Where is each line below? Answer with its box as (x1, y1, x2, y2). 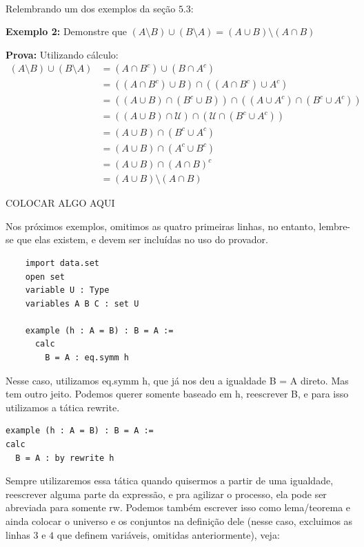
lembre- (318, 218, 351, 233)
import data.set (25, 258, 100, 268)
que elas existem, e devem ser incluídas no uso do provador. (17, 232, 268, 247)
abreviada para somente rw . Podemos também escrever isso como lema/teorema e (6, 500, 351, 515)
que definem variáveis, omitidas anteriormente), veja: (57, 527, 280, 541)
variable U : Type (25, 285, 110, 296)
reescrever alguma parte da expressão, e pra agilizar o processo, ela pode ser (6, 486, 327, 501)
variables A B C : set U (25, 298, 139, 309)
